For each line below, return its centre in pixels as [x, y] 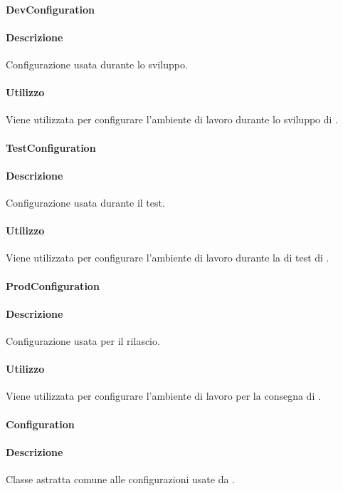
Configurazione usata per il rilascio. [83, 340]
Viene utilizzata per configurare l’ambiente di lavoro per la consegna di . [163, 396]
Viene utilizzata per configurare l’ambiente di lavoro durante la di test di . [168, 258]
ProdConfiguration [53, 285]
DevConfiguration [50, 9]
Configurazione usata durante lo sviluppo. [97, 64]
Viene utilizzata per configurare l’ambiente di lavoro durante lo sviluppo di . [172, 119]
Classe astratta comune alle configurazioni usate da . [120, 479]
